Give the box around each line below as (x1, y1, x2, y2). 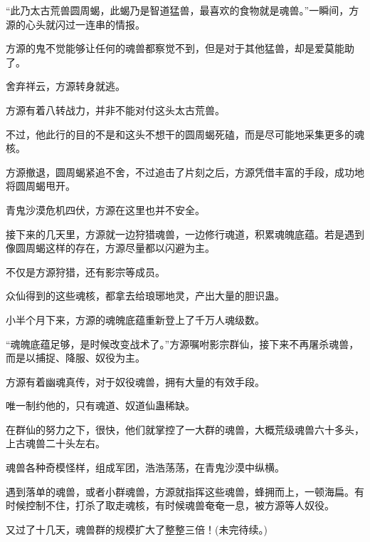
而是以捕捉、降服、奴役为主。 (6, 350, 145, 365)
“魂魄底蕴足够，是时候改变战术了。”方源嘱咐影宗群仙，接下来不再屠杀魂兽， (6, 336, 359, 351)
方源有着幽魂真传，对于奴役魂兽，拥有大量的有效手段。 (6, 374, 265, 389)
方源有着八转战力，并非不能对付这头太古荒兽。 (6, 102, 225, 117)
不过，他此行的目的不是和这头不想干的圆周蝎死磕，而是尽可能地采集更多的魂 (6, 126, 364, 141)
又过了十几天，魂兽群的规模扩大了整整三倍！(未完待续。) (6, 521, 268, 536)
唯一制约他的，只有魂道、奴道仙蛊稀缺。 (6, 398, 195, 413)
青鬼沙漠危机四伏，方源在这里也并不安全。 (6, 202, 205, 217)
